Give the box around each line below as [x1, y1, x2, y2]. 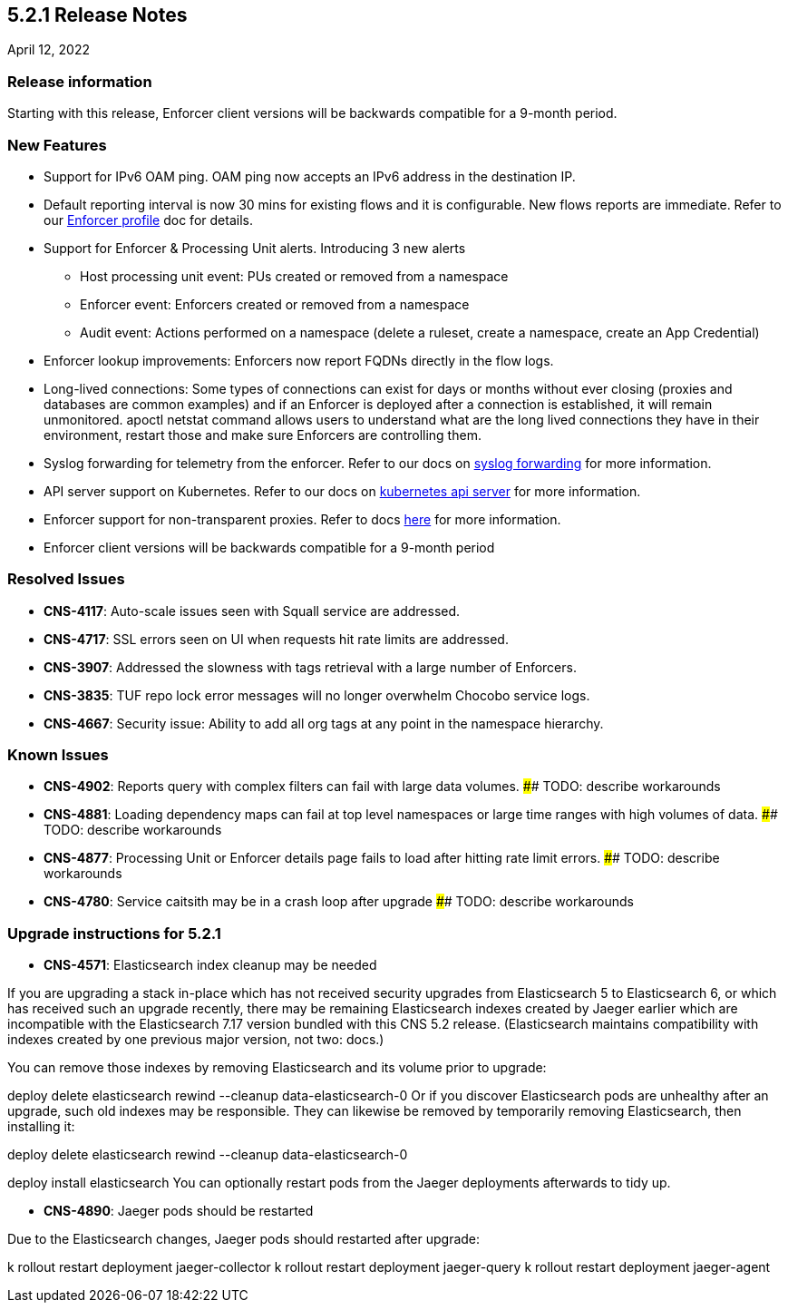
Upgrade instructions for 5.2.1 [7, 924, 221, 943]
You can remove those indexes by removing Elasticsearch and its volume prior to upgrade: [7, 1060, 547, 1076]
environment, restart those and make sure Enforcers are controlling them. [44, 426, 482, 443]
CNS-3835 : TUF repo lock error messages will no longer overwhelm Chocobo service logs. [44, 687, 590, 703]
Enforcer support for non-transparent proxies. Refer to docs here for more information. [44, 511, 561, 527]
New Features [7, 135, 107, 154]
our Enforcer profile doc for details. [44, 211, 253, 228]
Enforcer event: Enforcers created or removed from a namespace [80, 296, 470, 312]
